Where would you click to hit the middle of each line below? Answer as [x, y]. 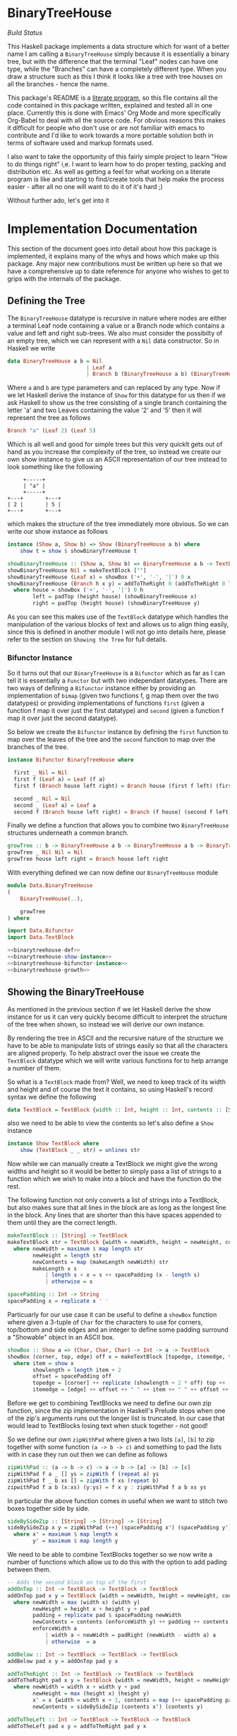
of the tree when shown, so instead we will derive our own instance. [106, 1024]
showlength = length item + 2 [77, 1370]
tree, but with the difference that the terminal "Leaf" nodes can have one [113, 61]
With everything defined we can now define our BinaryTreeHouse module [113, 873]
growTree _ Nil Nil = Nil [45, 852]
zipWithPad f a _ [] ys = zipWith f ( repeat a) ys [83, 1474]
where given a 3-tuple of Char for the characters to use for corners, [105, 1322]
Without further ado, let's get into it [58, 200]
